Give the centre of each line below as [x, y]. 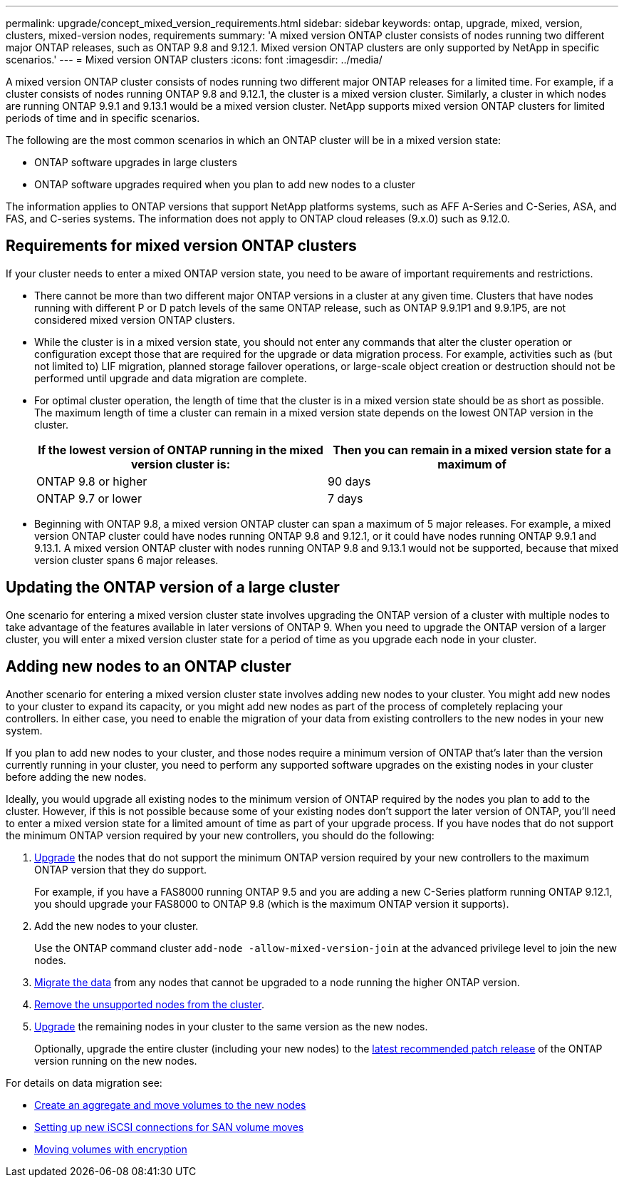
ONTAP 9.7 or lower [89, 498]
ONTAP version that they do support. [121, 869]
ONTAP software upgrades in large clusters [136, 162]
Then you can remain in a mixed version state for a [472, 450]
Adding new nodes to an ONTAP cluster [149, 667]
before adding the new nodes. [76, 777]
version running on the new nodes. [116, 1060]
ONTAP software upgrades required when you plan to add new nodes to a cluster [225, 184]
